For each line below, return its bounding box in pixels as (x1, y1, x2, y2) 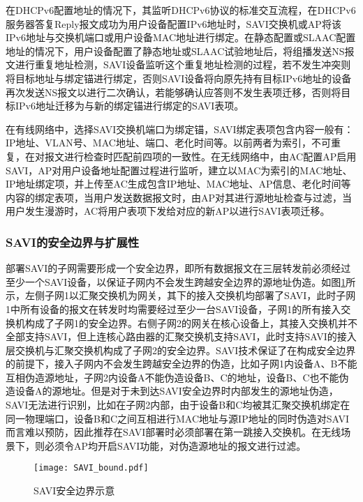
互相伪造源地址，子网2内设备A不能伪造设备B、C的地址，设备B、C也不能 (6, 370, 339, 384)
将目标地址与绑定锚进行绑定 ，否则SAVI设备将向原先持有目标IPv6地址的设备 (6, 70, 352, 85)
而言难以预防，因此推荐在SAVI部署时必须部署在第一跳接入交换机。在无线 (6, 425, 341, 439)
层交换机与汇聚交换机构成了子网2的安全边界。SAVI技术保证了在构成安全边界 (6, 342, 356, 357)
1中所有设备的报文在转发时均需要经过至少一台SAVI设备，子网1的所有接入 (6, 301, 341, 316)
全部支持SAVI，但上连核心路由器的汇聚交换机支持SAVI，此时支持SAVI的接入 (6, 329, 357, 344)
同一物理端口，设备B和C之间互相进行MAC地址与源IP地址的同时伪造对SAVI (6, 411, 349, 425)
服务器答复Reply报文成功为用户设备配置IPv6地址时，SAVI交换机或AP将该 (6, 16, 341, 31)
